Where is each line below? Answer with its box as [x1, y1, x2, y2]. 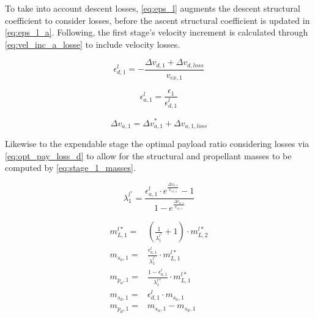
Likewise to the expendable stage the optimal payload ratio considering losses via [5, 137, 309, 150]
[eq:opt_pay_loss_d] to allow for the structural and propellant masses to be [5, 149, 292, 162]
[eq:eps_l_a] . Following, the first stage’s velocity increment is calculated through [5, 26, 308, 39]
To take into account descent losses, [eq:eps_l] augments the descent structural [5, 2, 300, 14]
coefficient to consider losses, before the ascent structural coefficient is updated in [5, 13, 310, 26]
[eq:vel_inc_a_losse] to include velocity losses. [5, 37, 180, 50]
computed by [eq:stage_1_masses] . [5, 161, 136, 174]
